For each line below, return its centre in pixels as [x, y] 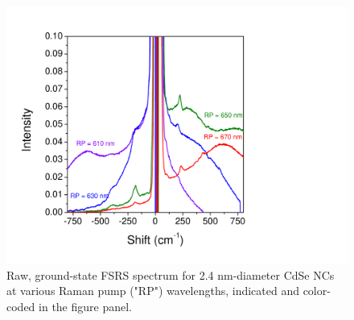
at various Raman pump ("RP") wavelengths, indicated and [153, 291]
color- [317, 291]
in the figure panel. [86, 307]
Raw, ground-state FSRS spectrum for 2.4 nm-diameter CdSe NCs [171, 274]
